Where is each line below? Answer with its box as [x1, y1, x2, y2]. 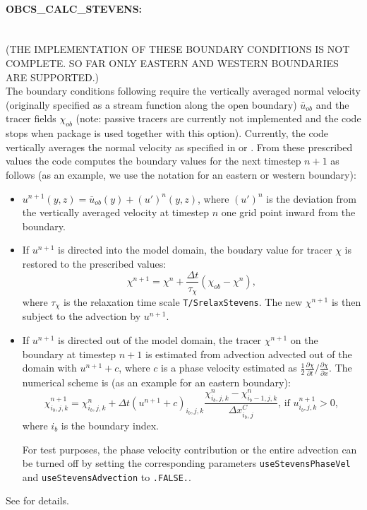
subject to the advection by [22, 309, 141, 324]
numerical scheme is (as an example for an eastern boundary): [22, 374, 291, 389]
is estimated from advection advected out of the [145, 346, 352, 361]
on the [290, 333, 318, 348]
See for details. [6, 493, 69, 508]
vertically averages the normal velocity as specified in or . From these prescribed [6, 139, 353, 154]
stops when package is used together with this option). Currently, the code [6, 126, 329, 141]
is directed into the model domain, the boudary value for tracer [58, 242, 332, 257]
